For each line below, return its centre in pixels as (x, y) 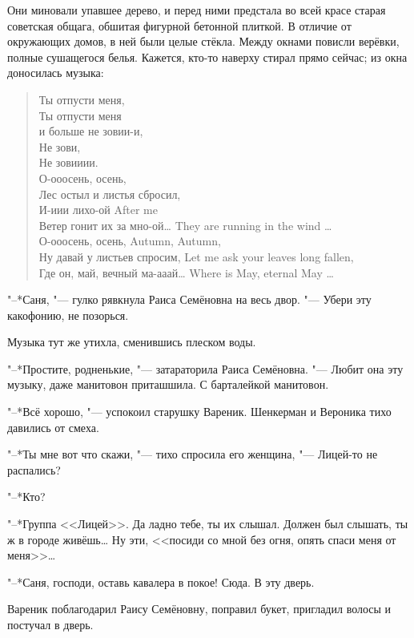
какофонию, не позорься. (68, 315)
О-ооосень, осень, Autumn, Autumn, (130, 241)
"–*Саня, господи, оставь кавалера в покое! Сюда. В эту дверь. (161, 581)
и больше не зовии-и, (91, 131)
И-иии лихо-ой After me (98, 210)
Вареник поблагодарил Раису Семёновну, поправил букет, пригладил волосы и (199, 609)
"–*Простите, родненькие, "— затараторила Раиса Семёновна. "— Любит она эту (205, 368)
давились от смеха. (53, 427)
